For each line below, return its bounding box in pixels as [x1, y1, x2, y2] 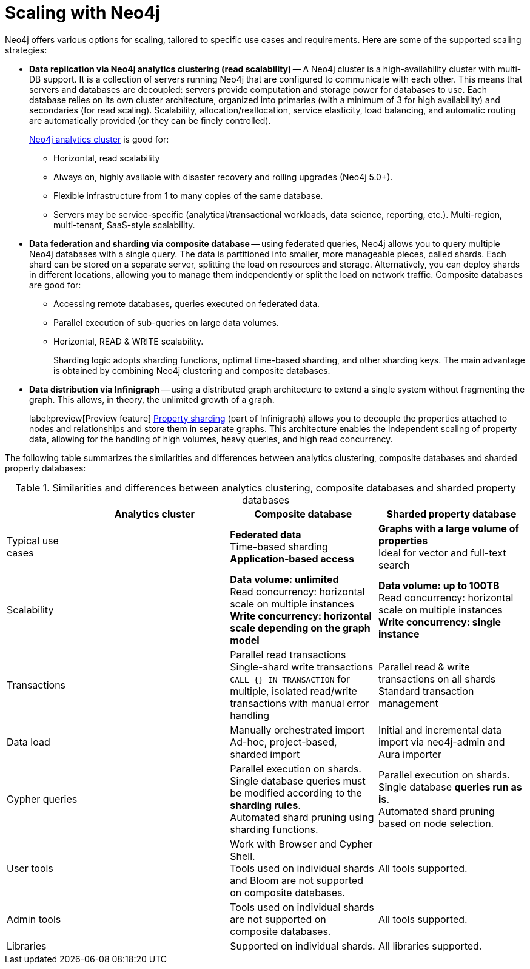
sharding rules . [230, 798, 301, 811]
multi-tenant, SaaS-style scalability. [53, 219, 195, 230]
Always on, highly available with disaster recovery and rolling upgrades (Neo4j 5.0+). [53, 171, 393, 182]
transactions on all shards [378, 672, 496, 685]
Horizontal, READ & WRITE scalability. [53, 336, 204, 346]
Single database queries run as [378, 780, 522, 793]
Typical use [7, 534, 59, 547]
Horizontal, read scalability [53, 152, 160, 163]
